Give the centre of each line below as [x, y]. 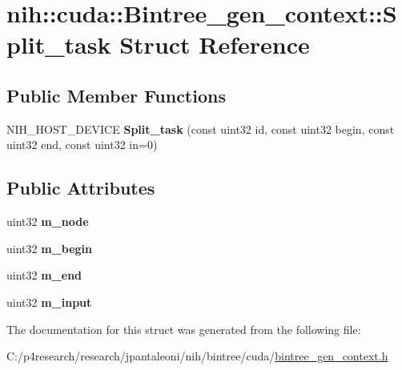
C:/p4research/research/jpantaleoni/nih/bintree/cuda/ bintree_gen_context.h [197, 356]
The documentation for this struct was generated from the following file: [184, 329]
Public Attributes [81, 188]
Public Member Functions [116, 95]
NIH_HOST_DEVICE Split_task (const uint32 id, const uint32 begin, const [201, 129]
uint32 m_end [44, 275]
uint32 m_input [49, 302]
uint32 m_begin [49, 248]
